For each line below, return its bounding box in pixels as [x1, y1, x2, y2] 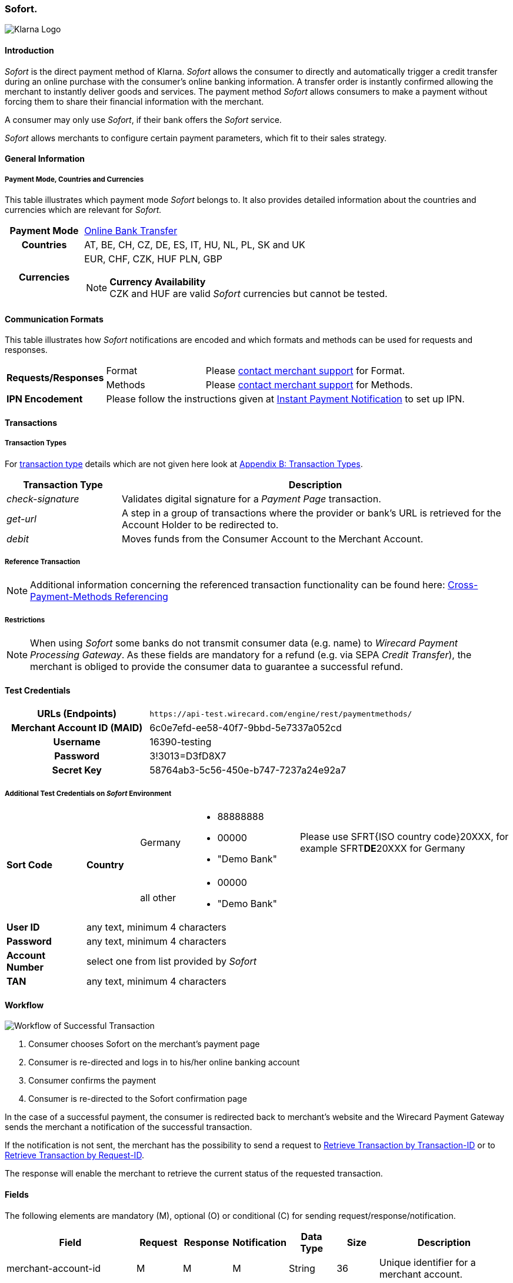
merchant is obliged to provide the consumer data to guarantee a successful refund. [30, 661, 403, 673]
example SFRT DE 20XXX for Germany [299, 842, 465, 855]
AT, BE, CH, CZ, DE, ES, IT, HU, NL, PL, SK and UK [84, 238, 305, 251]
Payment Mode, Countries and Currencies [5, 175, 144, 184]
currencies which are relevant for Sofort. [5, 204, 162, 215]
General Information [5, 154, 85, 164]
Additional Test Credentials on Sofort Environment [5, 789, 172, 798]
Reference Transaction [5, 557, 81, 566]
